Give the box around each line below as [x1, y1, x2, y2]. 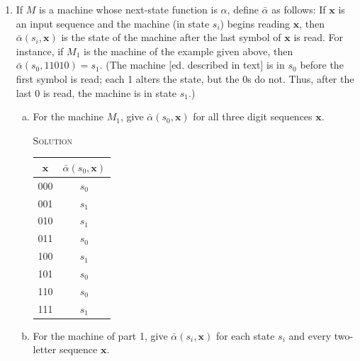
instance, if [16, 43, 64, 58]
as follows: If [271, 2, 326, 16]
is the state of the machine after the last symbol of [61, 30, 281, 45]
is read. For [293, 30, 344, 45]
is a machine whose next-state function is [39, 2, 218, 16]
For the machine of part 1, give [33, 328, 168, 343]
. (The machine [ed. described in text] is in [99, 57, 285, 72]
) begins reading [220, 16, 291, 30]
